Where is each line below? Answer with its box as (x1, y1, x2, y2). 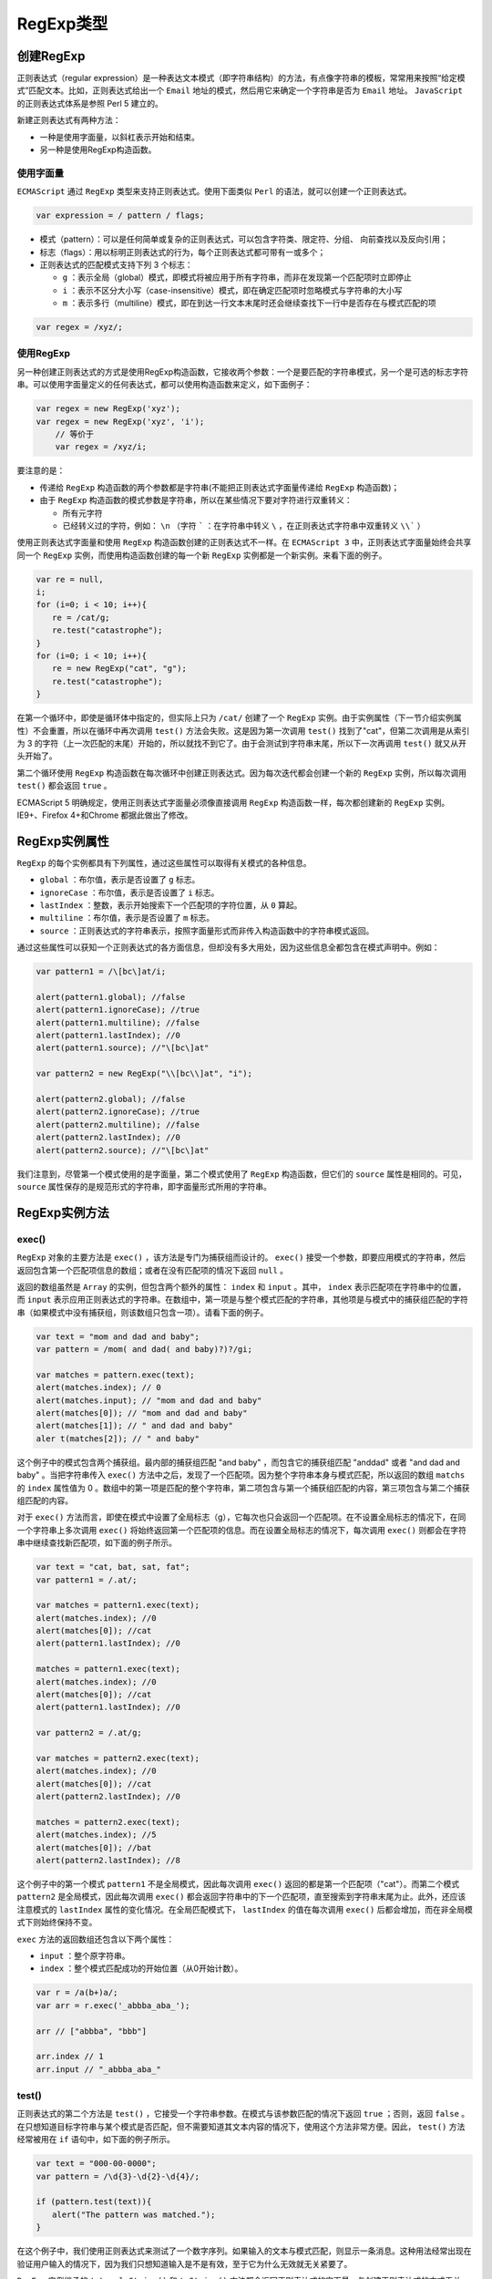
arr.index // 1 (36, 2051, 104, 2062)
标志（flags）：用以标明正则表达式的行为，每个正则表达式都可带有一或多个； (39, 246, 326, 257)
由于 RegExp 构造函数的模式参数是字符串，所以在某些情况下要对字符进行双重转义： (39, 495, 353, 506)
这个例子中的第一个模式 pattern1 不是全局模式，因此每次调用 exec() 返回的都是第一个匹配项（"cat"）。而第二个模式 (16, 1879, 460, 1890)
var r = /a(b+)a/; (36, 1987, 118, 1998)
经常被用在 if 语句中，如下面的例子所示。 (16, 2134, 175, 2145)
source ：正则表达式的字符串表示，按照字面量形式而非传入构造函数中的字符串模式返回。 (39, 925, 374, 936)
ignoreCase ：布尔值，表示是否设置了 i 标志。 (39, 887, 220, 898)
